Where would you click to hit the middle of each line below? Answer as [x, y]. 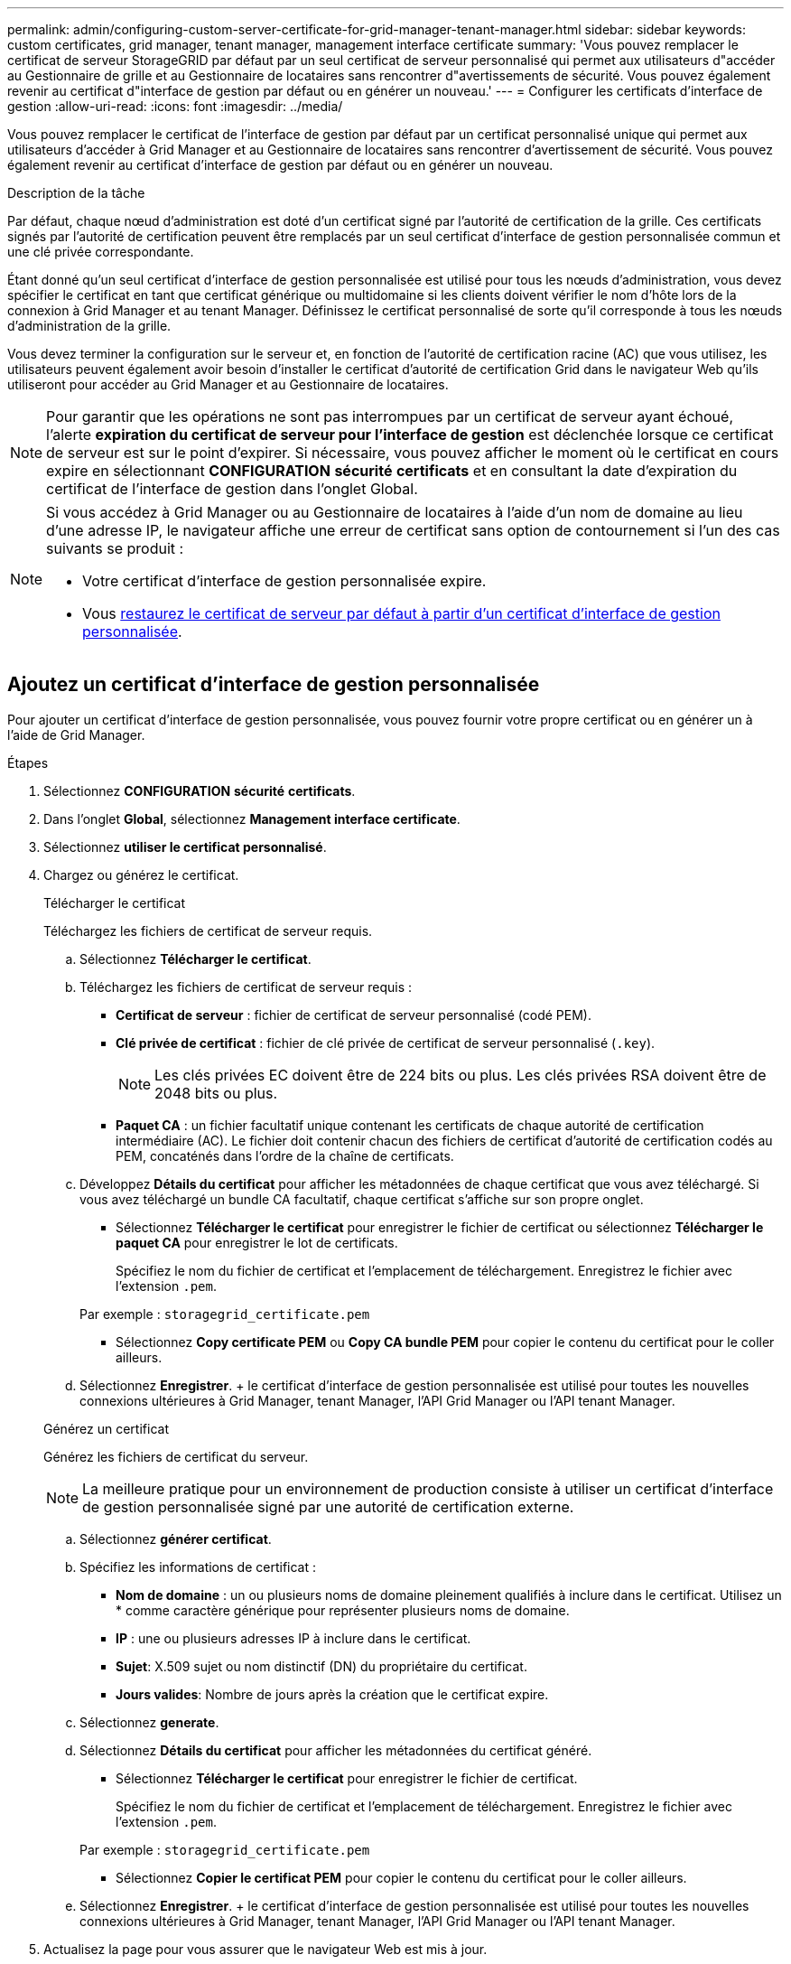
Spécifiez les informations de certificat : [198, 1567]
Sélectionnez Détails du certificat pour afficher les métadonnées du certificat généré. [336, 1750]
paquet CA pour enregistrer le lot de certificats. [257, 1242]
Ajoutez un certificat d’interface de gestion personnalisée [274, 685]
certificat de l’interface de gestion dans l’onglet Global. [232, 489]
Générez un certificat [106, 1428]
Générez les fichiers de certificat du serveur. [176, 1456]
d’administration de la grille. [89, 326]
